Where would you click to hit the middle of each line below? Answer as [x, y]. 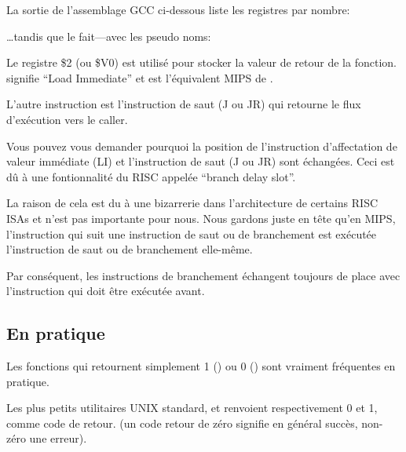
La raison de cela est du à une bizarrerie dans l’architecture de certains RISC [192, 203]
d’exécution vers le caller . [67, 119]
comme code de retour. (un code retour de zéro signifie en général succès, [182, 423]
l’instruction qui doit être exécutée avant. [106, 291]
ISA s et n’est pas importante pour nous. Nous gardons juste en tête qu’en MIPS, [201, 218]
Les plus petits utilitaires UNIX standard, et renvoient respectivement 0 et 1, [192, 408]
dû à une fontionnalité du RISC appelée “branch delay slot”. [151, 176]
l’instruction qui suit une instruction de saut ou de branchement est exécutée [192, 233]
